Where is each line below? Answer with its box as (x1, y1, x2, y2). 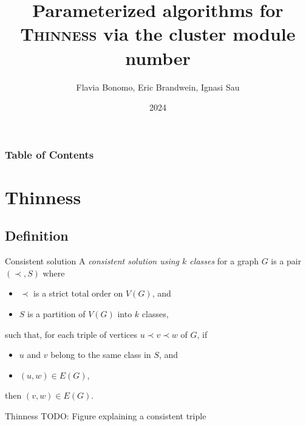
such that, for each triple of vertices (5, 328, 138, 340)
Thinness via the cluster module (20, 21, 296, 46)
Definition (5, 226, 69, 245)
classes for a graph (189, 255, 259, 267)
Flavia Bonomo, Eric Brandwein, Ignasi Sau (76, 80, 240, 93)
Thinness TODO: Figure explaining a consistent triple (5, 409, 206, 422)
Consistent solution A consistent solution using (5, 255, 180, 267)
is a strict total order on (33, 287, 123, 300)
